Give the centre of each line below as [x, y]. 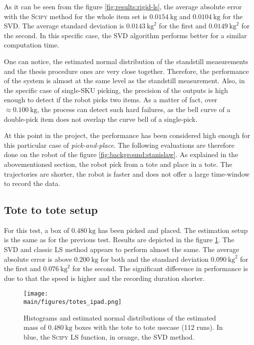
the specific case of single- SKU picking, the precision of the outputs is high [116, 90]
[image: [36, 294]
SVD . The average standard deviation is [64, 26]
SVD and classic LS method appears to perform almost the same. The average [122, 249]
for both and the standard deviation [155, 259]
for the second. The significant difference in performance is [160, 268]
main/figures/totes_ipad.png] [73, 302]
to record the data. [32, 183]
